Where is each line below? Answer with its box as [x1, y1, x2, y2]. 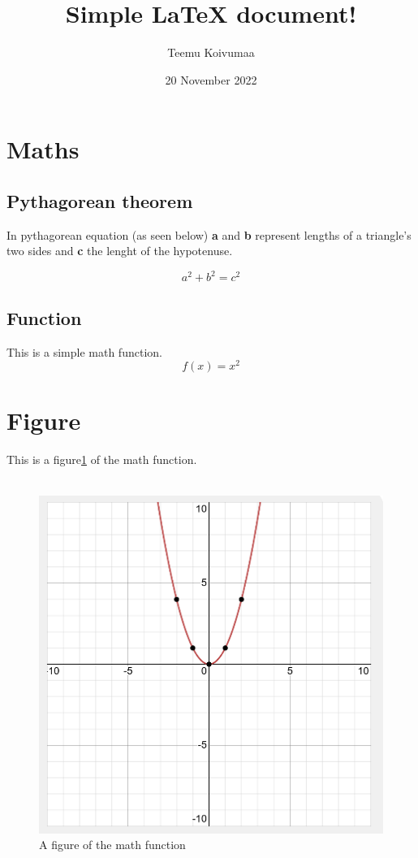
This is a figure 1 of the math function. [6, 451, 197, 468]
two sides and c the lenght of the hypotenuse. [6, 242, 233, 259]
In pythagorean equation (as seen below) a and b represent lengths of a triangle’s [6, 226, 412, 243]
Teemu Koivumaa [167, 44, 255, 61]
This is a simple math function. [6, 343, 162, 360]
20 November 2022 [165, 71, 257, 88]
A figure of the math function [39, 836, 186, 853]
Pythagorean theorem [6, 188, 193, 213]
